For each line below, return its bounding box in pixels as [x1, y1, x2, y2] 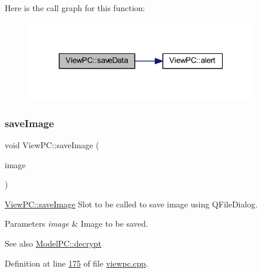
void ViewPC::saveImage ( [5, 138, 99, 151]
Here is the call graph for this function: [5, 2, 145, 13]
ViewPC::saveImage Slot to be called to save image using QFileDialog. [5, 197, 258, 210]
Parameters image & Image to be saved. [5, 217, 148, 230]
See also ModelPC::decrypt [5, 237, 101, 249]
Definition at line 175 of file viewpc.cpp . [5, 257, 148, 269]
